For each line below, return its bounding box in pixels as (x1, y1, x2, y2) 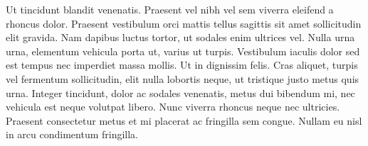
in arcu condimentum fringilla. (6, 127, 139, 142)
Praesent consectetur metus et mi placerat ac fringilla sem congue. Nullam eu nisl (6, 113, 362, 128)
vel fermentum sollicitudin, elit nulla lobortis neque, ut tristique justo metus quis (6, 71, 359, 86)
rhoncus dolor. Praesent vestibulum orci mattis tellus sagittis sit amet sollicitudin (6, 16, 362, 30)
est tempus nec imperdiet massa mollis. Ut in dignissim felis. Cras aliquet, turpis (6, 57, 358, 72)
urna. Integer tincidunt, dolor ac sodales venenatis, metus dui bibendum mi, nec (6, 85, 355, 100)
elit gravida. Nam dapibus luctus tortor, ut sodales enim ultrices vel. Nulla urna (6, 30, 355, 45)
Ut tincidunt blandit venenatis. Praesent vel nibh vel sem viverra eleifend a (6, 2, 334, 16)
